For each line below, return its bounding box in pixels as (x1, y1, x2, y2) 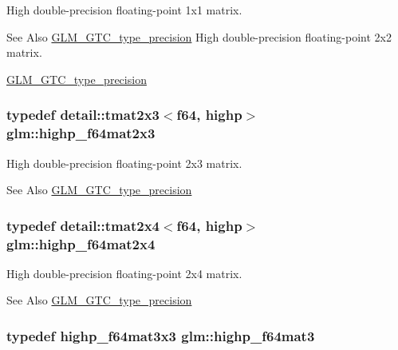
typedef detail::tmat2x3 (6, 105, 160, 125)
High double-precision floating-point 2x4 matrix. (6, 264, 242, 281)
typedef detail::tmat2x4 (6, 215, 160, 235)
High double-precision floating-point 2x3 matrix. (6, 154, 242, 171)
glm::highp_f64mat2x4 (6, 233, 156, 253)
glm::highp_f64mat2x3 (6, 123, 156, 143)
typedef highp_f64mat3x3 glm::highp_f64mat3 (6, 325, 315, 345)
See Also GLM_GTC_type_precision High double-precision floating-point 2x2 (6, 28, 392, 45)
